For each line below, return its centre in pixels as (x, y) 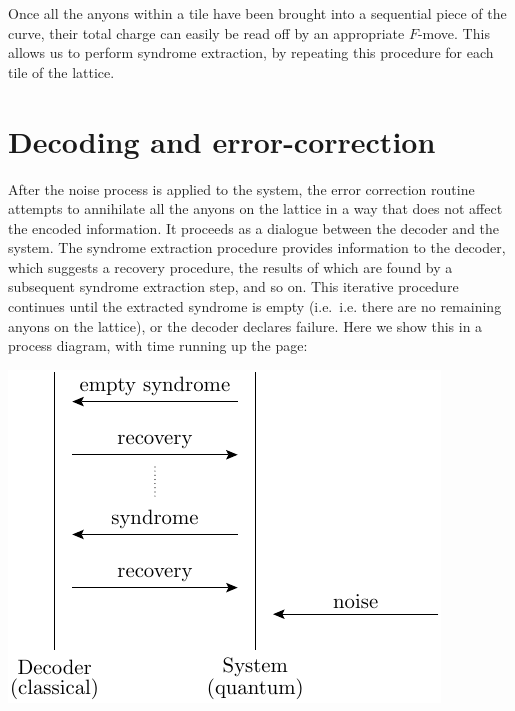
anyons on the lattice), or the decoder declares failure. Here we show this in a (245, 325)
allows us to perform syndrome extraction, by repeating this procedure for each (251, 52)
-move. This (453, 32)
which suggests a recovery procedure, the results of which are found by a (230, 266)
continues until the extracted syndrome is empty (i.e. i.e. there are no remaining (255, 306)
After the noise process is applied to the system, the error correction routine (241, 188)
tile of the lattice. (61, 71)
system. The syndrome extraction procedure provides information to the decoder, (257, 247)
